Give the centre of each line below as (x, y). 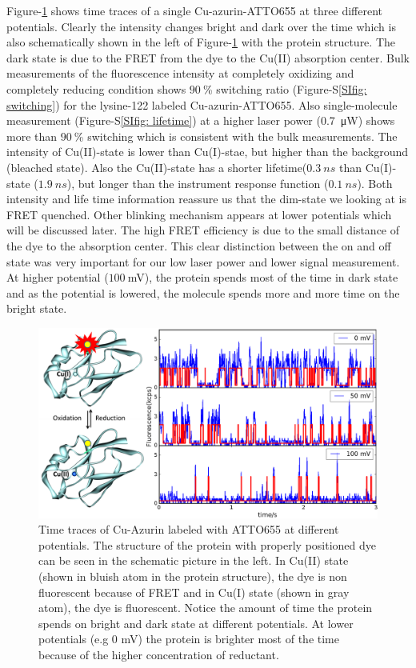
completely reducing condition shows (96, 88)
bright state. (37, 308)
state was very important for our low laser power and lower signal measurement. (203, 261)
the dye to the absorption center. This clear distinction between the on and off (199, 245)
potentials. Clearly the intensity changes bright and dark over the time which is (201, 26)
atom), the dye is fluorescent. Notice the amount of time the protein (206, 608)
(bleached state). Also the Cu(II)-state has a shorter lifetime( (157, 167)
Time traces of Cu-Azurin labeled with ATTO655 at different (189, 529)
